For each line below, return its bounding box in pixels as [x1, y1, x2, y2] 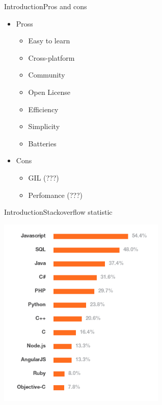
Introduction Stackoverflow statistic [4, 207, 113, 217]
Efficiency [28, 104, 59, 114]
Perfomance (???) [28, 189, 83, 200]
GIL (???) [28, 172, 59, 183]
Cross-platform [28, 52, 75, 63]
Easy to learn [28, 35, 70, 46]
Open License [28, 86, 70, 97]
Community [28, 69, 65, 80]
